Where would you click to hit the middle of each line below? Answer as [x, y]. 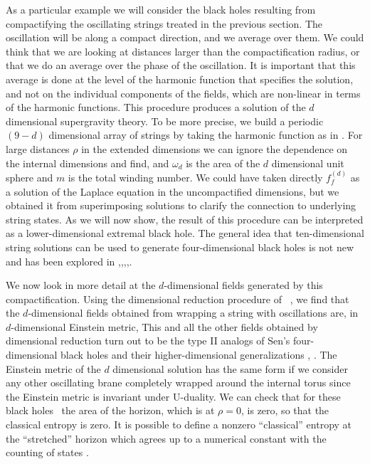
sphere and [30, 177]
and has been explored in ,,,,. [69, 261]
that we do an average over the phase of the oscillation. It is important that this [181, 65]
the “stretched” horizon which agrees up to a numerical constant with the [166, 438]
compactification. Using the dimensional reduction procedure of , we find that [178, 299]
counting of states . [47, 452]
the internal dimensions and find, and [88, 163]
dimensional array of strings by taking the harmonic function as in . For [206, 135]
